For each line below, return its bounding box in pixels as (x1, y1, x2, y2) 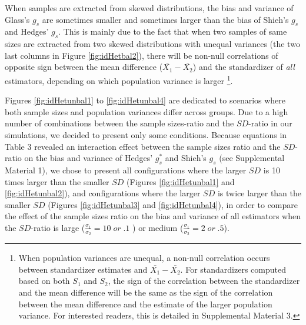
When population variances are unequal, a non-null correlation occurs (18, 252, 270, 264)
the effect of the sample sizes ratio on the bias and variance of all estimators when (5, 210, 301, 222)
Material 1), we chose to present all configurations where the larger (5, 163, 247, 176)
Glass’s (5, 13, 30, 25)
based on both (18, 274, 70, 287)
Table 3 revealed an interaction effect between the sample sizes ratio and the (5, 140, 281, 152)
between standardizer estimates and (18, 263, 148, 275)
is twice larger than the (217, 187, 302, 199)
